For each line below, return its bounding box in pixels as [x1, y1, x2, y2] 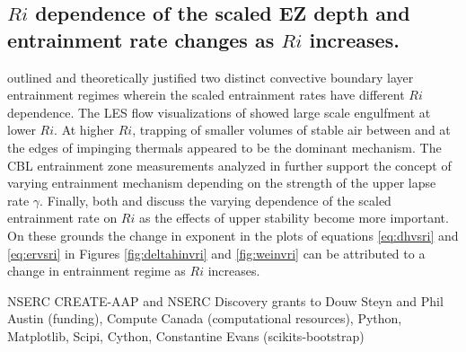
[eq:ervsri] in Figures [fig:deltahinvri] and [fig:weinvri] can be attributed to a [7, 243, 426, 262]
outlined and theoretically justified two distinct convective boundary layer [7, 67, 414, 86]
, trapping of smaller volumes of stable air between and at [132, 120, 451, 139]
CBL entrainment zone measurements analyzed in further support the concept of [7, 155, 452, 174]
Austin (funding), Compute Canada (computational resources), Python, [7, 309, 402, 328]
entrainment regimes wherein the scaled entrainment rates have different [7, 85, 405, 104]
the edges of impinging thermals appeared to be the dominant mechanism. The [7, 137, 442, 156]
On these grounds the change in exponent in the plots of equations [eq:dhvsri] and [7, 225, 459, 244]
